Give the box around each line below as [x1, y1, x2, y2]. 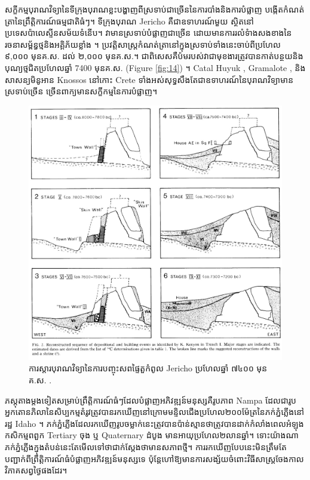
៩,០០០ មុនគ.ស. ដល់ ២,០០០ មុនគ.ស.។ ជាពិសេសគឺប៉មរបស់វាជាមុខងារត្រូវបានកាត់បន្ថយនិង [5, 50, 303, 62]
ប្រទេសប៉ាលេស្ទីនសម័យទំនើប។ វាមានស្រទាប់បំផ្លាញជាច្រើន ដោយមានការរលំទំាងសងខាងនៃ [5, 26, 292, 39]
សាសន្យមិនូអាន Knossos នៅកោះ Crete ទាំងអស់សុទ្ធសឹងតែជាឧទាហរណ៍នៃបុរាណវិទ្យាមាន [5, 73, 294, 85]
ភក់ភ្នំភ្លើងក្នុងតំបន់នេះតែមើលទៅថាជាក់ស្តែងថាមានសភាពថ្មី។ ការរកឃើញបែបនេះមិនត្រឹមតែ [5, 440, 287, 453]
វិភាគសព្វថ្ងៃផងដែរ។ [5, 464, 67, 476]
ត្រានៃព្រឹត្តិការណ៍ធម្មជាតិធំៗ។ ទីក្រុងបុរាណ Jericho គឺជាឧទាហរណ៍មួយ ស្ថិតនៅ [5, 14, 254, 27]
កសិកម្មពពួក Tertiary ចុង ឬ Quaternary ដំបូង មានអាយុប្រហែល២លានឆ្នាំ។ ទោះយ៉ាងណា [5, 429, 299, 441]
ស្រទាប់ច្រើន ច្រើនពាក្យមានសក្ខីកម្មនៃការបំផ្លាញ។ [5, 85, 158, 97]
